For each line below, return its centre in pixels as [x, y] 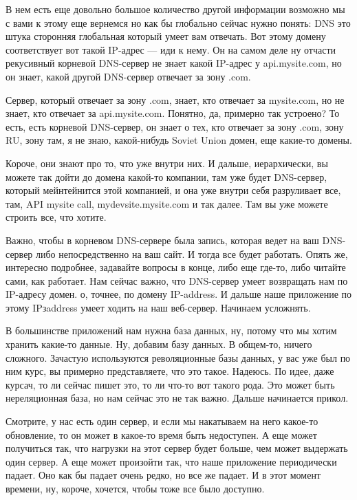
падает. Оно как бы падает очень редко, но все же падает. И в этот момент [163, 475]
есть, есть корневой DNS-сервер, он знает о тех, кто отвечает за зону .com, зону [175, 126]
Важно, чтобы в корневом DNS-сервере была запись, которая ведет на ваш [162, 240]
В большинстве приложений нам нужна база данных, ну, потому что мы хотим [171, 330]
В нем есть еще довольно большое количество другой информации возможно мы [175, 9]
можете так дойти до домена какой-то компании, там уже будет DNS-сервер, [166, 176]
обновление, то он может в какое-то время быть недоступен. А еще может [161, 434]
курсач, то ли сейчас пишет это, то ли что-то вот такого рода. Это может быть [170, 384]
